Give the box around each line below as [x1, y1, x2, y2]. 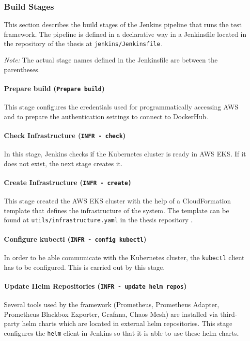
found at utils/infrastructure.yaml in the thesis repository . [4, 215, 193, 225]
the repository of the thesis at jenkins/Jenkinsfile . [4, 38, 162, 48]
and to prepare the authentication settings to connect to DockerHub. [4, 111, 208, 121]
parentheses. [4, 64, 40, 74]
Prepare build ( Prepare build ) [4, 83, 105, 93]
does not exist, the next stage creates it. [4, 158, 123, 168]
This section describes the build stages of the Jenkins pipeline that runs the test [4, 19, 242, 30]
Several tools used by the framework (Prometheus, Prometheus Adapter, [4, 299, 219, 310]
